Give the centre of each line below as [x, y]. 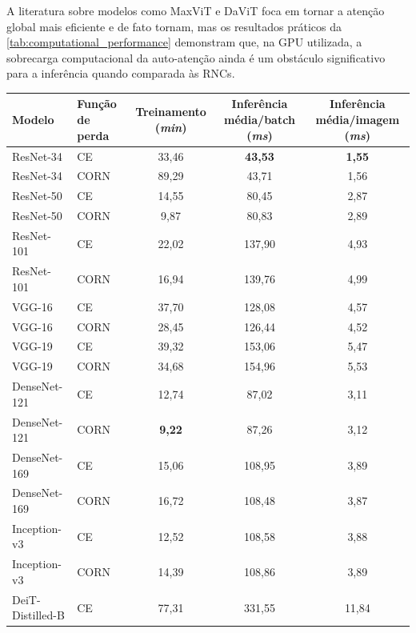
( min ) [171, 127]
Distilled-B [38, 615]
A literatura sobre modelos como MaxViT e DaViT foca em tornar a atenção [196, 10]
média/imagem [358, 120]
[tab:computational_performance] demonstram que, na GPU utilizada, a [184, 42]
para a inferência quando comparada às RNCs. [121, 73]
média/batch [260, 120]
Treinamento [171, 112]
